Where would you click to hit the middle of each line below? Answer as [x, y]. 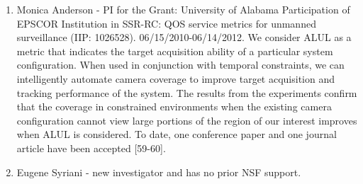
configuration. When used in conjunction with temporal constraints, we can [180, 65]
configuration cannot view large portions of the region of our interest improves [187, 120]
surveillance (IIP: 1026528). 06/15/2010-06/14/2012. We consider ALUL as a [184, 37]
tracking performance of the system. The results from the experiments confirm [187, 92]
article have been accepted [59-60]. [91, 148]
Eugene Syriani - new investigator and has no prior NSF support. [159, 172]
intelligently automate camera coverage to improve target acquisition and [176, 78]
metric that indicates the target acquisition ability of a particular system [175, 51]
